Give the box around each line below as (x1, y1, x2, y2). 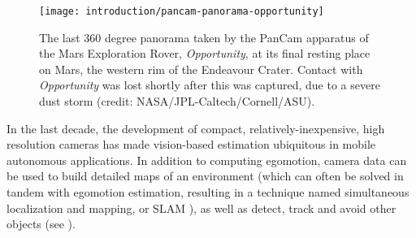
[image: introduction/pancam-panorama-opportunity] (39, 6, 324, 17)
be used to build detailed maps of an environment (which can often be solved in (6, 167, 404, 184)
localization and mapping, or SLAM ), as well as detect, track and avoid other (6, 199, 396, 216)
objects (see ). (6, 215, 76, 232)
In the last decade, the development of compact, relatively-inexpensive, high (6, 119, 385, 136)
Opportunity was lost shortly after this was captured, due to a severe (39, 76, 380, 93)
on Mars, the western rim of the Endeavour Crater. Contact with (39, 60, 363, 77)
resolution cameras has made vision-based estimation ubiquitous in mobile (6, 136, 376, 153)
